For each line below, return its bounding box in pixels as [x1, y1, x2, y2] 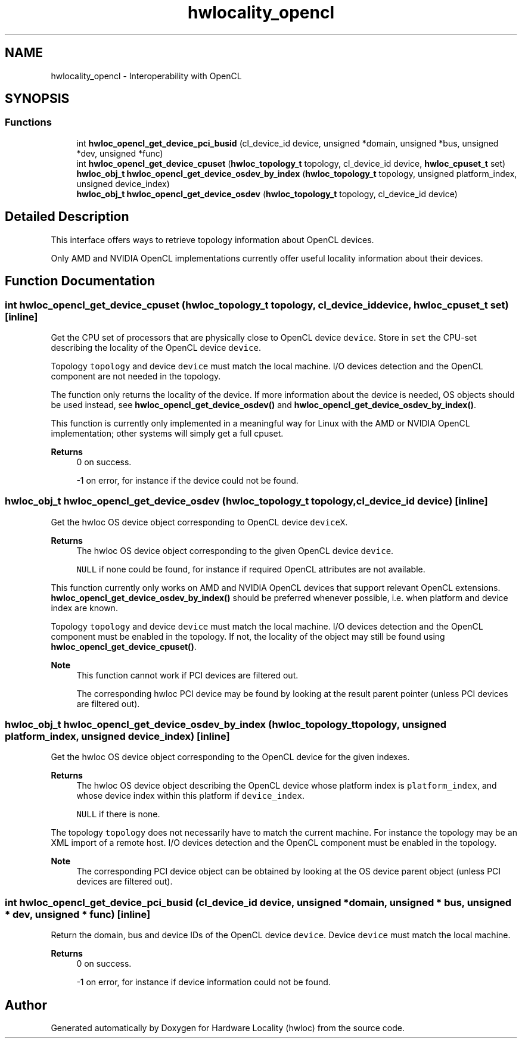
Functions [5, 116, 52, 129]
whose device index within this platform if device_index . [76, 790, 305, 801]
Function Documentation [5, 273, 155, 289]
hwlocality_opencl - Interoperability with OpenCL [51, 70, 242, 81]
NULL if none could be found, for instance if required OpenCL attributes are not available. [76, 563, 425, 574]
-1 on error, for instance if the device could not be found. [76, 475, 299, 485]
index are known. [51, 602, 118, 613]
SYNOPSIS [5, 91, 70, 107]
